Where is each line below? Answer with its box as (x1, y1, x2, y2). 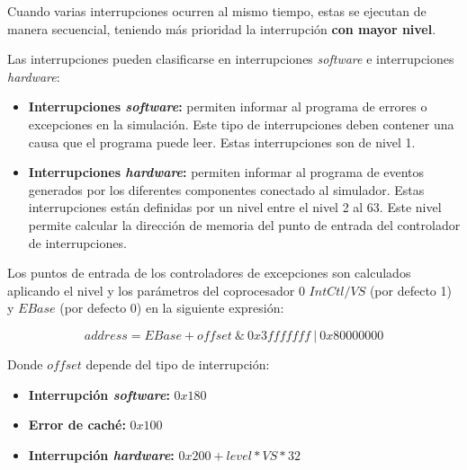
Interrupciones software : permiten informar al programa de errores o (28, 97, 427, 116)
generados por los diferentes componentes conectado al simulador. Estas (28, 180, 425, 199)
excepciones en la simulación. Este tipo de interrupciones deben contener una (28, 114, 454, 133)
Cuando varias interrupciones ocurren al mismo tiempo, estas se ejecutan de (7, 2, 427, 20)
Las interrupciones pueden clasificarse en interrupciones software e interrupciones (7, 49, 454, 68)
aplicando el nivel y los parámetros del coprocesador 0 (7, 280, 305, 299)
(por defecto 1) (369, 280, 452, 299)
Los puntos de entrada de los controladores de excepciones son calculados (7, 263, 411, 282)
